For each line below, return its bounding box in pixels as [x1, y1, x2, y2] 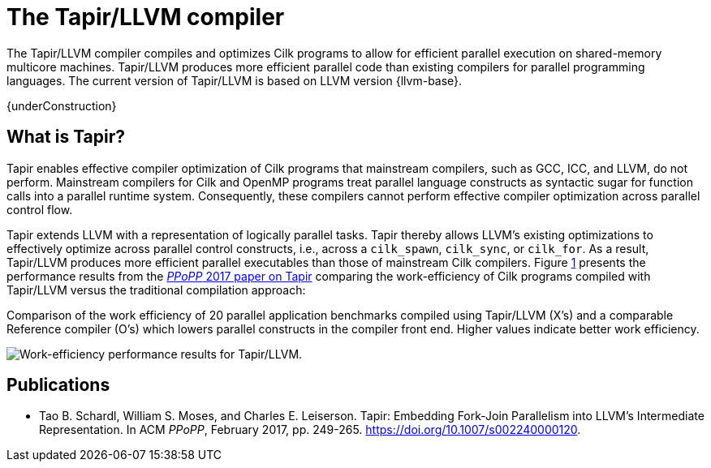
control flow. [6, 202, 73, 217]
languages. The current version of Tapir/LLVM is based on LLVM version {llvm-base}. [6, 73, 463, 88]
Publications [6, 375, 110, 396]
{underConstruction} [6, 98, 117, 113]
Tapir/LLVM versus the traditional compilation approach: [6, 282, 306, 297]
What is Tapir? [6, 127, 126, 148]
